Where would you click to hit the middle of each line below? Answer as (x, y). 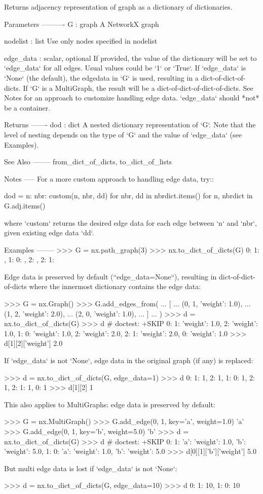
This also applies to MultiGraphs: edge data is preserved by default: (110, 404)
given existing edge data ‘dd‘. (49, 233)
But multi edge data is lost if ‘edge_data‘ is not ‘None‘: (91, 468)
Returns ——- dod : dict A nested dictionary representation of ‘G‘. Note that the (130, 125)
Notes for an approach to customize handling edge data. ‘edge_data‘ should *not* (132, 98)
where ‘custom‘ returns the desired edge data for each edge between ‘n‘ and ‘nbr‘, (130, 222)
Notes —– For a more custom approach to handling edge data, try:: (109, 178)
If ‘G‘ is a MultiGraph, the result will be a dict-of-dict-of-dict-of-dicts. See (138, 87)
